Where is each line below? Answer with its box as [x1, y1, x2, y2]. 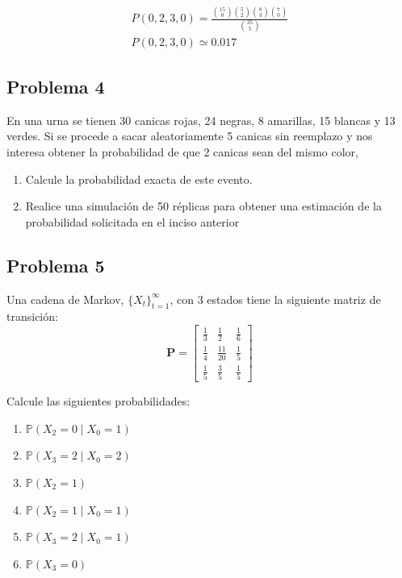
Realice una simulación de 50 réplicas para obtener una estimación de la [25, 198, 382, 214]
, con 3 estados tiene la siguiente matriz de [170, 290, 381, 307]
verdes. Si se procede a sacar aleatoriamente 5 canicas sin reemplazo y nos [6, 127, 373, 144]
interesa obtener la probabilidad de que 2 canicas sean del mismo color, [6, 143, 359, 160]
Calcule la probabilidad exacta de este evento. [25, 170, 253, 187]
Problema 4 [6, 74, 105, 99]
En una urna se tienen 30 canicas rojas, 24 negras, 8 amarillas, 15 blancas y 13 [6, 111, 396, 128]
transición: [6, 308, 58, 325]
